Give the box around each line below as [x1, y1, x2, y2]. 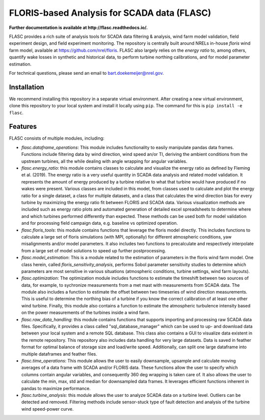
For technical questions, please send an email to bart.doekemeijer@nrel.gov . [9, 70, 164, 76]
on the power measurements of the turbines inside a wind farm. [21, 310, 150, 316]
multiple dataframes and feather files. [21, 351, 98, 357]
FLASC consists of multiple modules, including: [9, 135, 105, 141]
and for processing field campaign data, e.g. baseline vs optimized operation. [21, 220, 178, 226]
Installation [9, 83, 44, 91]
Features [9, 122, 37, 131]
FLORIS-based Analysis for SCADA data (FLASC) [9, 7, 212, 18]
